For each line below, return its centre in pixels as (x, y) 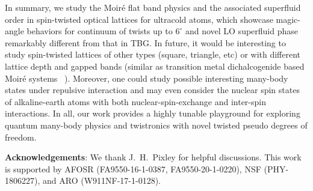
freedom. (21, 137)
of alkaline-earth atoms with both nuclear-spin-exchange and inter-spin (135, 101)
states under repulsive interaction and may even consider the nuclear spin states (152, 90)
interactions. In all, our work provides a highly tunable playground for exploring (153, 113)
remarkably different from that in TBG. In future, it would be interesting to (145, 42)
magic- (288, 19)
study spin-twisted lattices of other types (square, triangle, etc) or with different (153, 54)
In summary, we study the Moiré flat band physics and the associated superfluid (153, 7)
